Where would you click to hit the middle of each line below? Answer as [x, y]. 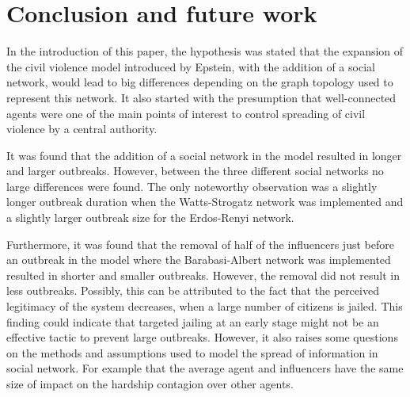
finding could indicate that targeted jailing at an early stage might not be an [193, 321]
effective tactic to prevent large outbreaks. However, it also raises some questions [202, 337]
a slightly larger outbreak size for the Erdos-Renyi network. [150, 218]
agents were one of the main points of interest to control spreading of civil [186, 113]
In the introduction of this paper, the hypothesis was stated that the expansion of [205, 51]
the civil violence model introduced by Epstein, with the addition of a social [191, 66]
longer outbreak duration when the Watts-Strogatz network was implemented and [205, 202]
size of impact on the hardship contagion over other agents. [150, 384]
